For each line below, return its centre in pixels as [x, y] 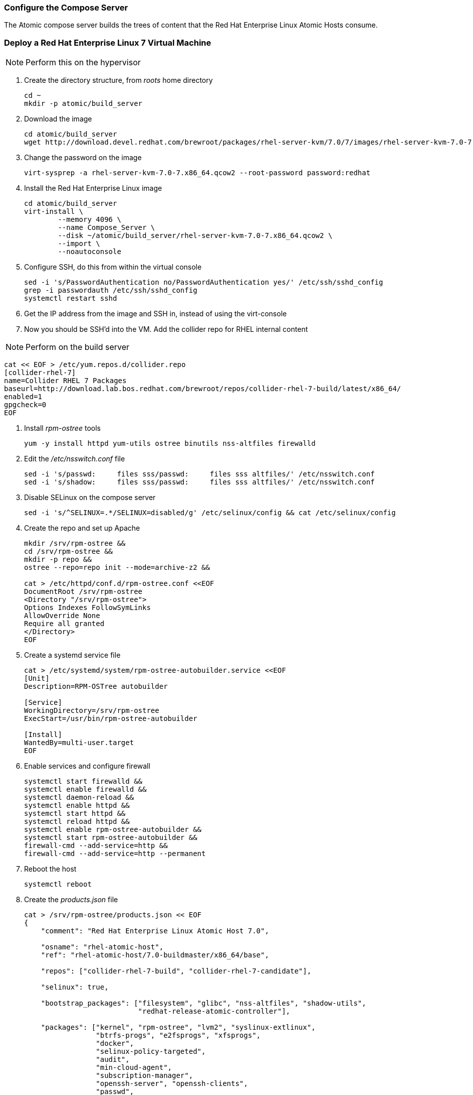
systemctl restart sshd [71, 298]
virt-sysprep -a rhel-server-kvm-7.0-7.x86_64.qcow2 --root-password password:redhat [197, 173]
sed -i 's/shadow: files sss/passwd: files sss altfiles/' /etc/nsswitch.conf [199, 482]
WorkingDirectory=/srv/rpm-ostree [92, 711]
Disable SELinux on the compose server [90, 498]
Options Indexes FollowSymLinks [87, 608]
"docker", [115, 1044]
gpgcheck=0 [25, 405]
